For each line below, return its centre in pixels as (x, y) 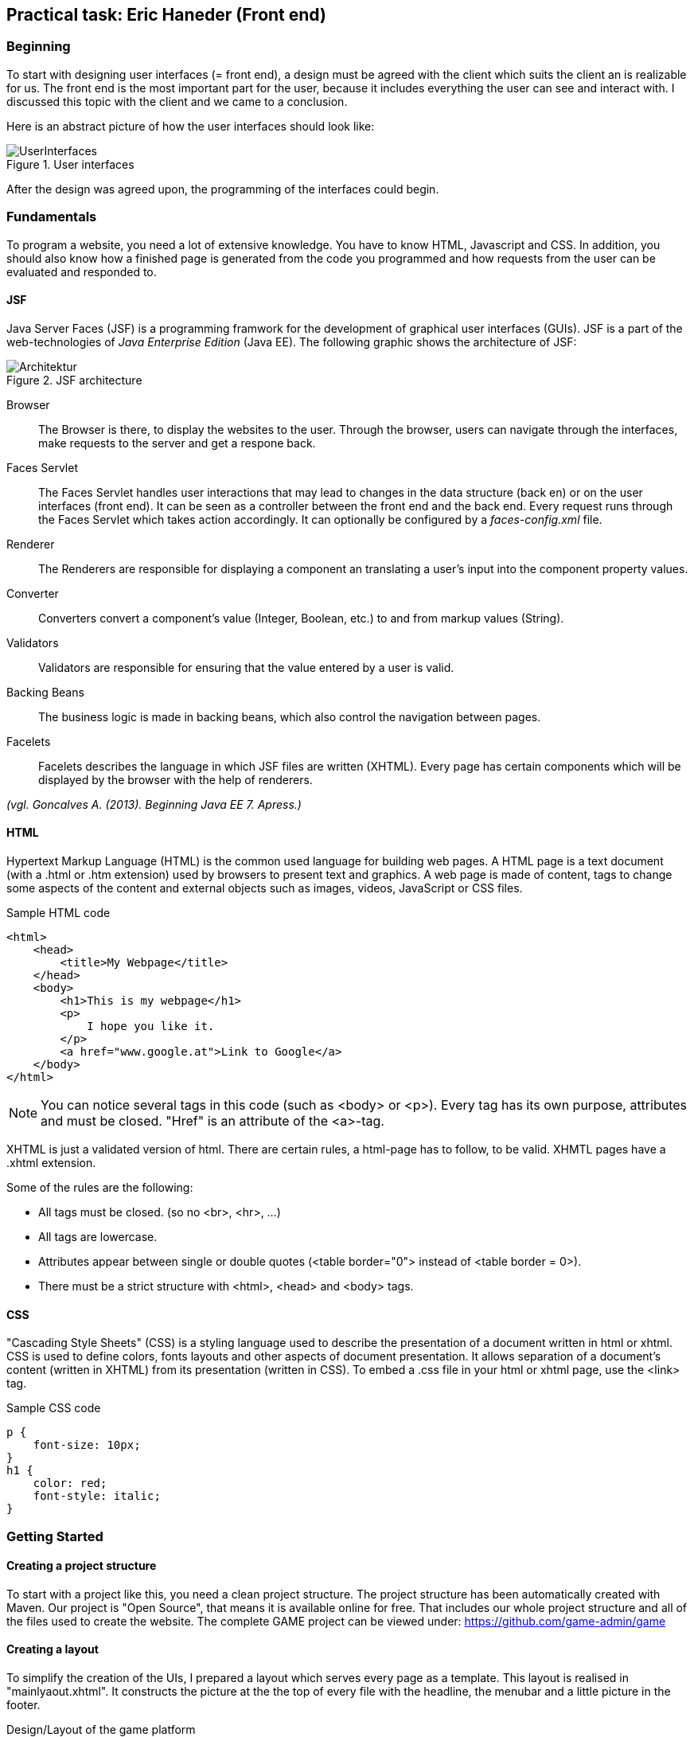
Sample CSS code (54, 1408)
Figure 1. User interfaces (70, 164)
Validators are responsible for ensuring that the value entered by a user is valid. (246, 667)
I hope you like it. (151, 1026)
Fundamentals (52, 217)
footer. (23, 1705)
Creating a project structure (82, 1566)
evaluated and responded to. (82, 271)
